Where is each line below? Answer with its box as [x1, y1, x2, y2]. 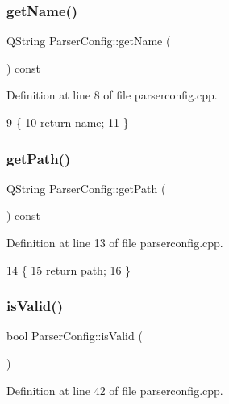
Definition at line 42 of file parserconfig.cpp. [6, 381, 223, 398]
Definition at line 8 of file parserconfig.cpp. [6, 86, 218, 103]
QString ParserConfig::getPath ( [6, 179, 166, 196]
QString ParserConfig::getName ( [6, 32, 171, 49]
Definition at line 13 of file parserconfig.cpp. [6, 234, 223, 250]
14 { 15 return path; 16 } [6, 261, 131, 278]
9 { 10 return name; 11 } [6, 114, 129, 130]
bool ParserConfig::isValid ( [6, 327, 143, 344]
